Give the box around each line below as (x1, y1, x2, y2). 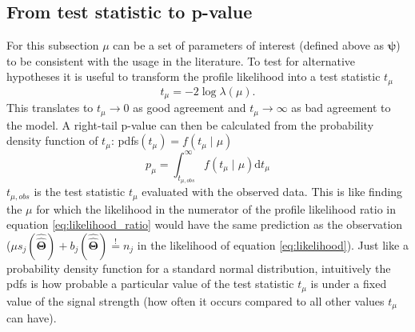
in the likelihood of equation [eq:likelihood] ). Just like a (137, 236, 409, 253)
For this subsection (6, 37, 99, 54)
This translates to (6, 99, 94, 116)
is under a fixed (310, 275, 387, 292)
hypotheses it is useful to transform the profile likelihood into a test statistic (6, 68, 381, 85)
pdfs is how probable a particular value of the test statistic (6, 275, 294, 292)
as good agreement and (133, 99, 246, 116)
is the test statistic (34, 183, 126, 200)
